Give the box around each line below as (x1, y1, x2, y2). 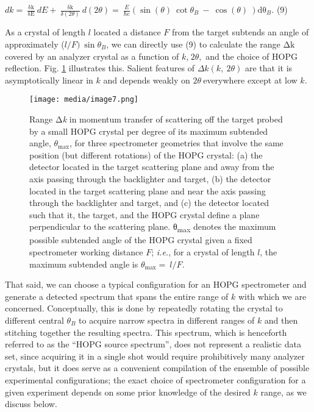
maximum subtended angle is (29, 257, 138, 270)
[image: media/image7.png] (29, 95, 138, 104)
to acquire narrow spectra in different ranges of (79, 313, 255, 326)
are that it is (244, 62, 293, 74)
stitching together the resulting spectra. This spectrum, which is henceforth (5, 325, 287, 338)
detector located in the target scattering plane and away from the (29, 160, 274, 173)
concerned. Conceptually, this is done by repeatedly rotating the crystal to (5, 302, 283, 314)
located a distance (93, 26, 161, 38)
